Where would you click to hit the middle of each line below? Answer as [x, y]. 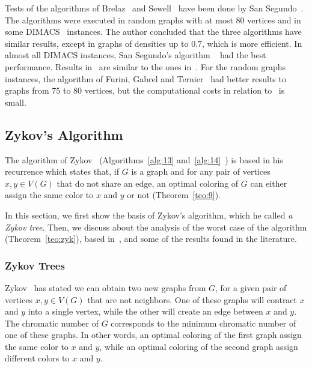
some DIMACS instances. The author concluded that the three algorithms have [153, 32]
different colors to [37, 358]
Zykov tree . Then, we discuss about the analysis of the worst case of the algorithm [156, 227]
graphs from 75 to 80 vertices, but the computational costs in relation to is [145, 90]
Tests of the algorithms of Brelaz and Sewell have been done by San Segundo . [154, 8]
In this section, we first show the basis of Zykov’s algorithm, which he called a [149, 215]
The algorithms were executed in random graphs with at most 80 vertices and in [153, 20]
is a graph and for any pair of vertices [201, 171]
